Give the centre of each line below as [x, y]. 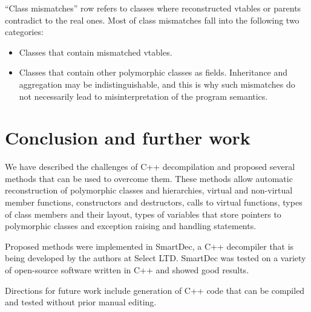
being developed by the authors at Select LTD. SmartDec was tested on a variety [155, 258]
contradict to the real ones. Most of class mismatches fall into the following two [152, 20]
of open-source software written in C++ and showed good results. [127, 270]
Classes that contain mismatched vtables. [96, 52]
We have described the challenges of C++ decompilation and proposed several [150, 167]
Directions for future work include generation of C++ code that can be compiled [155, 290]
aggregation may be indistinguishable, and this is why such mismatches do [157, 84]
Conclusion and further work [128, 138]
